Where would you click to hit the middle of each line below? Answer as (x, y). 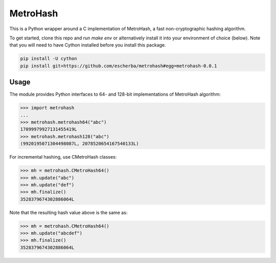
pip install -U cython (49, 59)
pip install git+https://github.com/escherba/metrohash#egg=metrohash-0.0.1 (119, 66)
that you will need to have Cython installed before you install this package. (88, 45)
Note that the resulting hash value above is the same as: (68, 212)
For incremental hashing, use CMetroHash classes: (63, 157)
